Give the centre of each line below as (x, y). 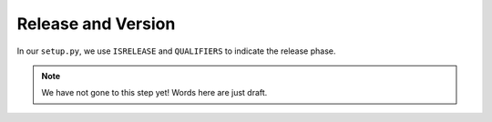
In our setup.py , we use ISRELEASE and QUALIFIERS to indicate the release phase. (176, 51)
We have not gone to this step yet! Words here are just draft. (154, 93)
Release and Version (96, 24)
